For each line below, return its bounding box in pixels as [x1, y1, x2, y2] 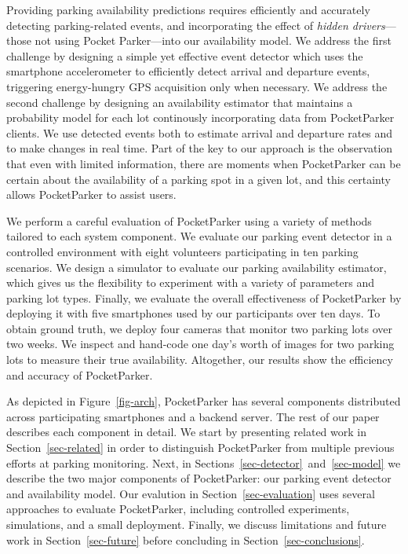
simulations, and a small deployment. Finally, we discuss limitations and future [6, 516, 387, 532]
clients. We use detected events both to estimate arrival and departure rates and [6, 124, 393, 141]
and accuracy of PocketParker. [6, 366, 153, 383]
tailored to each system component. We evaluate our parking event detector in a [6, 228, 392, 244]
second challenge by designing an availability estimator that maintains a [6, 94, 353, 110]
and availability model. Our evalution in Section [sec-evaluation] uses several [6, 485, 375, 501]
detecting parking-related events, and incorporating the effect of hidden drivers [6, 17, 385, 33]
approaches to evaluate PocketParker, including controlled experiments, [6, 501, 350, 517]
